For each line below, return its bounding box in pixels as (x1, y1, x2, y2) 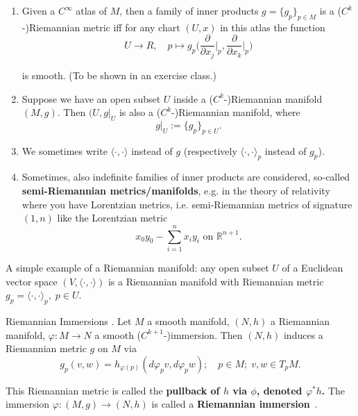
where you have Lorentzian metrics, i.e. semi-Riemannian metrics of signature (22, 197, 352, 211)
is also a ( (119, 105, 161, 119)
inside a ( (173, 91, 213, 106)
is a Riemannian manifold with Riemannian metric (108, 274, 324, 288)
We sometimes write (22, 143, 108, 158)
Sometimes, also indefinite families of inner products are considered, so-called (22, 169, 350, 184)
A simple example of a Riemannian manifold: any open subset (6, 260, 269, 274)
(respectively (183, 143, 237, 158)
